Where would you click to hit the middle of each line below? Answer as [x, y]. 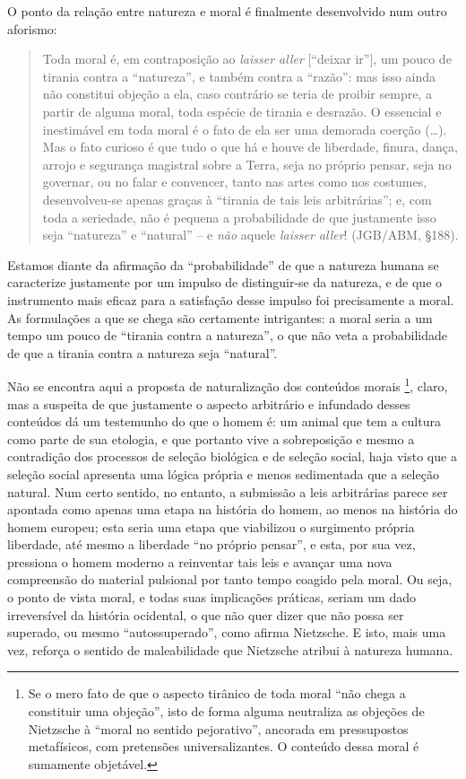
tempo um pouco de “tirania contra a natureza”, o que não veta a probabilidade [227, 335]
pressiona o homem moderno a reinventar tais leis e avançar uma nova [200, 561]
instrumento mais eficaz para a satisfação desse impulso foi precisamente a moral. [231, 299]
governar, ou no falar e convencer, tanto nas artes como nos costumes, [235, 182]
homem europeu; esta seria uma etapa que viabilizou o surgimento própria [211, 526]
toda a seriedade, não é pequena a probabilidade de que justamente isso [239, 217]
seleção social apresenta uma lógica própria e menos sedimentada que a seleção [223, 473]
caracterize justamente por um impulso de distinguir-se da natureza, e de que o [225, 282]
